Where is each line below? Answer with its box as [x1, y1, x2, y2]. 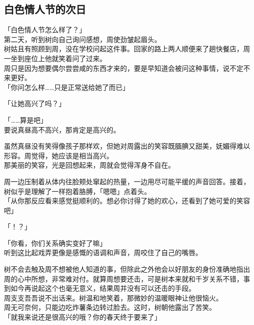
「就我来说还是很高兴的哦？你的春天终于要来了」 [4, 312, 161, 322]
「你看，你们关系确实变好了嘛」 [4, 238, 106, 248]
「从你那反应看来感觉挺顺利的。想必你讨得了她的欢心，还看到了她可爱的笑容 [4, 195, 250, 206]
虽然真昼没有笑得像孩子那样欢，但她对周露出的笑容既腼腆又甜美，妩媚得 [4, 141, 236, 151]
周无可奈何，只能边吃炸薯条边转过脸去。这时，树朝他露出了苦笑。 [4, 302, 216, 312]
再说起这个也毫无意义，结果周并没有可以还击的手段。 [24, 283, 195, 293]
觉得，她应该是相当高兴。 [31, 150, 113, 160]
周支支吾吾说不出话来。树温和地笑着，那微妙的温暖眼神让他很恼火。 [4, 292, 223, 303]
